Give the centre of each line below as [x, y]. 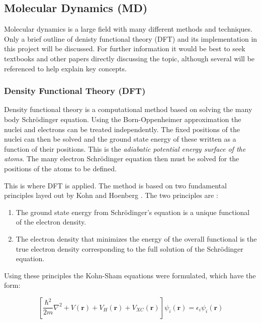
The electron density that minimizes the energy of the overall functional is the [136, 238]
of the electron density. [51, 222]
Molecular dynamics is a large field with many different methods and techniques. [128, 29]
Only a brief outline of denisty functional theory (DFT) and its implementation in [131, 38]
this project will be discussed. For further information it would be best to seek [125, 48]
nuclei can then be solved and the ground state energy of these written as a [120, 139]
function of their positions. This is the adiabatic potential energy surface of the [125, 148]
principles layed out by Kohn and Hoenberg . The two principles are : [111, 195]
